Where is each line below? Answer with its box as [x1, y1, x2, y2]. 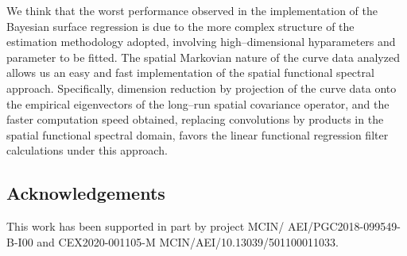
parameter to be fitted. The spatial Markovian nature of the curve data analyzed [6, 48, 400, 65]
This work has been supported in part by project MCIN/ [6, 218, 285, 235]
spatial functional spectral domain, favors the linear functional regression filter [6, 126, 389, 143]
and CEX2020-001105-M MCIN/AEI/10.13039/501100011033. [37, 233, 339, 250]
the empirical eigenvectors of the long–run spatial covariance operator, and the [6, 95, 390, 112]
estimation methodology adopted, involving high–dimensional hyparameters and [6, 33, 396, 50]
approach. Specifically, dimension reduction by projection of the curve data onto [6, 79, 397, 96]
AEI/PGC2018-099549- [287, 218, 401, 235]
